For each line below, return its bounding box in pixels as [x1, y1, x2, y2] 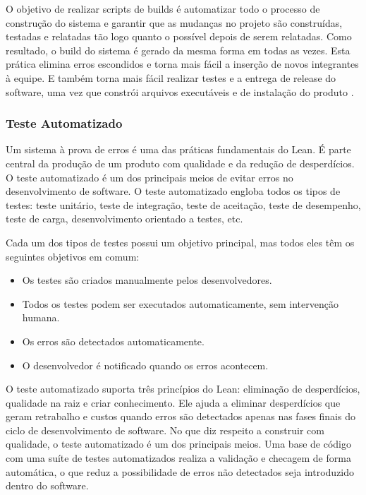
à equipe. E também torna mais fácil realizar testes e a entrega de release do [6, 70, 336, 85]
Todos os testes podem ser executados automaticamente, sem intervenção [22, 296, 338, 311]
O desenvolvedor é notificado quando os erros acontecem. [22, 357, 269, 372]
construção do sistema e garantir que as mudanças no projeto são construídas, [6, 15, 343, 30]
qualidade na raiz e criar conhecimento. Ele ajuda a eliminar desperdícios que [6, 395, 341, 410]
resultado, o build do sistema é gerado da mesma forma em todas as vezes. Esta [6, 42, 350, 57]
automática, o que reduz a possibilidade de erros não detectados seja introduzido [6, 464, 355, 479]
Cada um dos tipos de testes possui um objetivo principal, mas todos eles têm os [6, 234, 355, 249]
